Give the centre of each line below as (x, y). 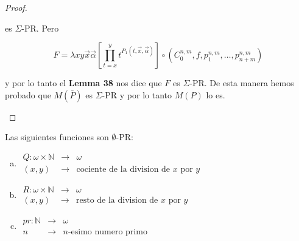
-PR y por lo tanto (137, 94)
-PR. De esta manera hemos (242, 83)
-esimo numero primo (107, 232)
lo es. (216, 94)
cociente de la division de (123, 170)
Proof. (16, 7)
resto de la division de (117, 201)
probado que (28, 94)
